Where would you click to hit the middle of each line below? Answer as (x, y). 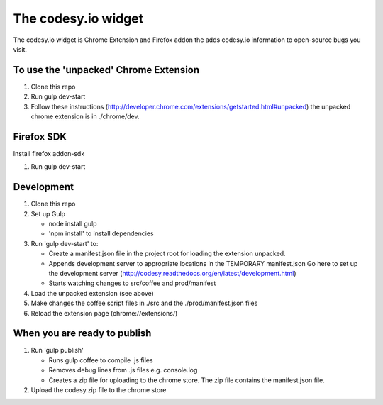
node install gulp (73, 224)
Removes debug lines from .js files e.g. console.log (123, 370)
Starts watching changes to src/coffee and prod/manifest (132, 283)
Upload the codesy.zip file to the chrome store (99, 389)
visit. (20, 49)
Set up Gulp (48, 213)
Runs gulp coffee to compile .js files (101, 360)
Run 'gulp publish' (57, 350)
